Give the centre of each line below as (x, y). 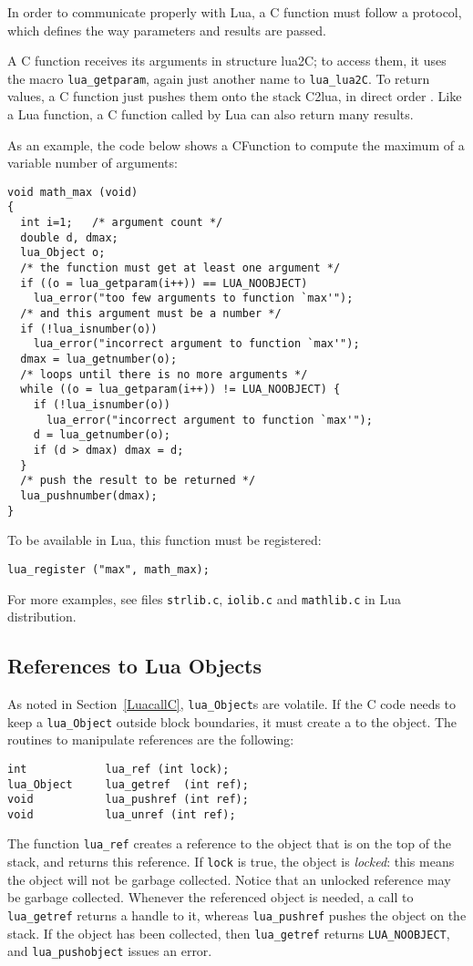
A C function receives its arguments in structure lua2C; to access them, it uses (227, 61)
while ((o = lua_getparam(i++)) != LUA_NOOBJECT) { (180, 390)
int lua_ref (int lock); (118, 769)
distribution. (42, 617)
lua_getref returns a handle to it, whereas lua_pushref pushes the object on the (237, 915)
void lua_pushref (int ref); (128, 800)
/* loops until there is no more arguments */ (164, 374)
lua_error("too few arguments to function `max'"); (193, 298)
